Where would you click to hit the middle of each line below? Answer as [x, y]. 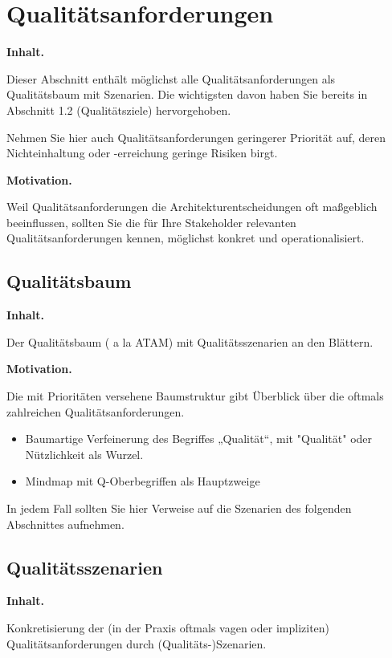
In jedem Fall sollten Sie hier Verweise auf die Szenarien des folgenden [179, 508]
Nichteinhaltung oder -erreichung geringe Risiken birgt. [142, 153]
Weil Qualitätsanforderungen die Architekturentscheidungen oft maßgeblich [192, 207]
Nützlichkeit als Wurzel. [84, 454]
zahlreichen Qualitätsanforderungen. [96, 411]
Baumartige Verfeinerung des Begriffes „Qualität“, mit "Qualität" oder [199, 439]
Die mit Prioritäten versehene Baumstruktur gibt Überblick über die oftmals [195, 396]
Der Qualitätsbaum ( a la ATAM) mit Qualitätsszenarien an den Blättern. [190, 341]
